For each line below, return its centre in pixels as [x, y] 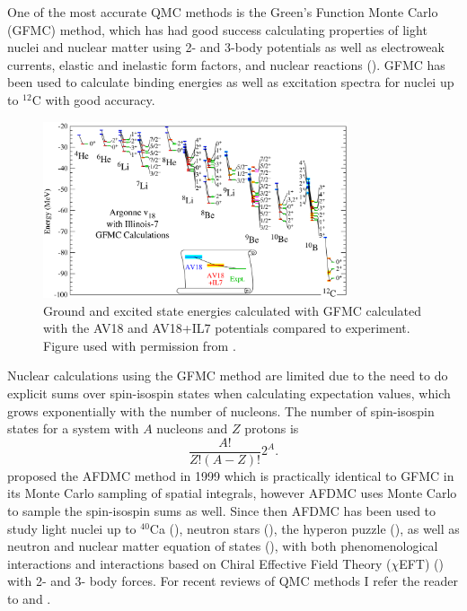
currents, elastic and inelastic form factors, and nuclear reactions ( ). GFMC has [226, 64]
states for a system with [73, 428]
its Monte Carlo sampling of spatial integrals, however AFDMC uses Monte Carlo [232, 493]
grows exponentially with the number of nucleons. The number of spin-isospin [221, 410]
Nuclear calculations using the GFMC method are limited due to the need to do [228, 375]
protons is [272, 428]
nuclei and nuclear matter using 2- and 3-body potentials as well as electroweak [226, 47]
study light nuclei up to [72, 528]
